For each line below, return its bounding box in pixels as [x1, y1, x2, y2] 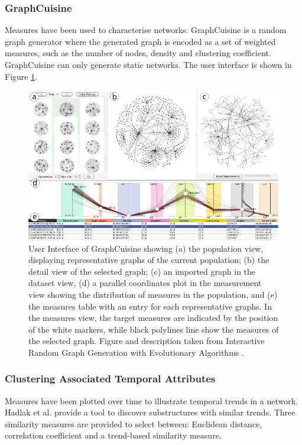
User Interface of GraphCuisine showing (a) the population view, [28, 242, 264, 254]
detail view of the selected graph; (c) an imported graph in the [28, 265, 256, 277]
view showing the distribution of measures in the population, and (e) [28, 288, 278, 300]
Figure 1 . [5, 70, 38, 82]
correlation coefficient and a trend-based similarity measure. [5, 429, 222, 441]
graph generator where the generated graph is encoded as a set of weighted [5, 35, 276, 47]
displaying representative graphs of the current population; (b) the [28, 254, 269, 266]
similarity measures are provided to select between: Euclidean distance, [5, 417, 262, 430]
